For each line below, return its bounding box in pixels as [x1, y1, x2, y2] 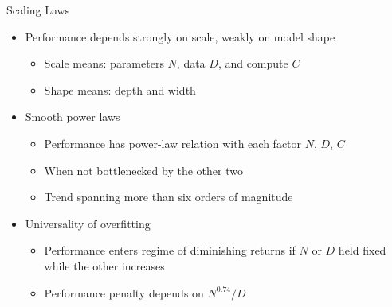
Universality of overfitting [25, 215, 151, 231]
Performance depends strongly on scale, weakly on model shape [25, 28, 335, 45]
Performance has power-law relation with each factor [44, 134, 302, 151]
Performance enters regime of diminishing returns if [44, 242, 296, 258]
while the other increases [44, 257, 165, 274]
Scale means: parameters [44, 55, 164, 72]
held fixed [338, 242, 386, 258]
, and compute [218, 55, 288, 72]
